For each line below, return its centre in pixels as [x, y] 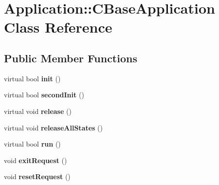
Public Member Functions [71, 58]
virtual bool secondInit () [44, 95]
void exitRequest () [36, 160]
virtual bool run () [32, 144]
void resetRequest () [37, 176]
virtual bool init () [32, 78]
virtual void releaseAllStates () [54, 127]
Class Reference [58, 27]
